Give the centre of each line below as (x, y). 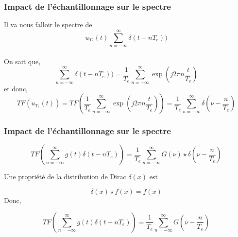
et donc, (16, 88)
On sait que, (22, 61)
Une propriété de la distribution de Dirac (65, 177)
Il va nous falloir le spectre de (48, 25)
